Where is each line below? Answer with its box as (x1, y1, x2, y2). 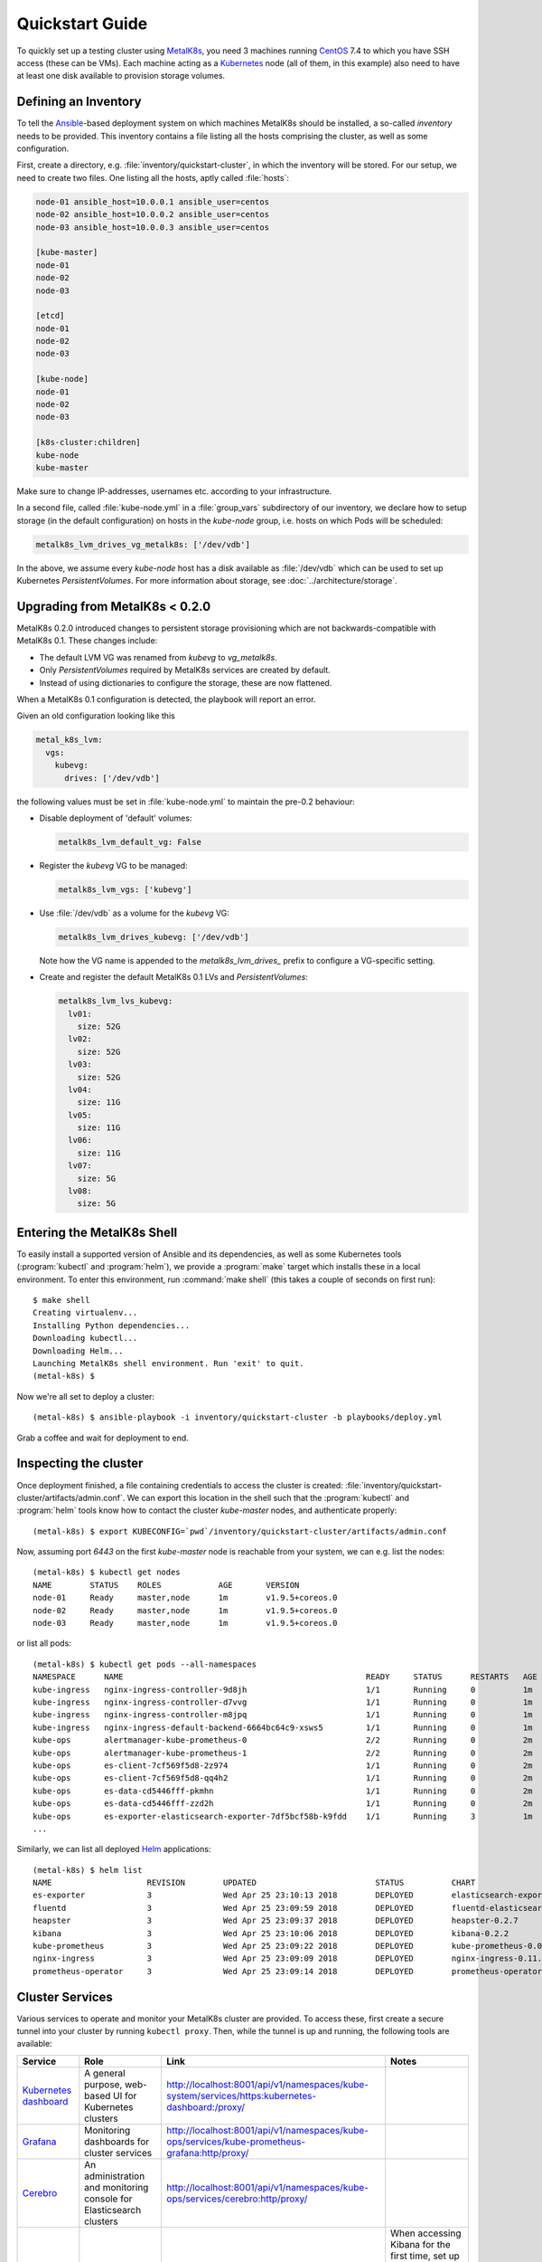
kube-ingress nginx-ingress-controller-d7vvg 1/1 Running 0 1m (33, 1696, 533, 1707)
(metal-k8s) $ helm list (33, 1865, 143, 1875)
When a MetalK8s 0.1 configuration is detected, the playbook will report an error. (16, 693, 316, 705)
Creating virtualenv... (33, 1307, 138, 1318)
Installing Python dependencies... (33, 1320, 191, 1330)
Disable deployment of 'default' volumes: (39, 813, 192, 823)
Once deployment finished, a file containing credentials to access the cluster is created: (16, 1479, 343, 1490)
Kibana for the (389, 2238, 451, 2250)
